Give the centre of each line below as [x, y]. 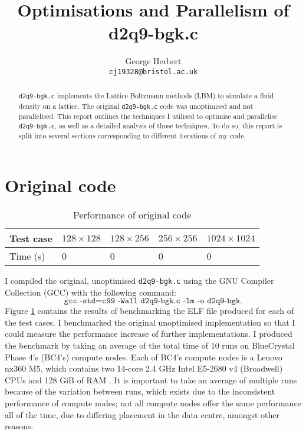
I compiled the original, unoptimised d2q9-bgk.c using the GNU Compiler [139, 281]
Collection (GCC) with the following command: [91, 292]
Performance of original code [132, 215]
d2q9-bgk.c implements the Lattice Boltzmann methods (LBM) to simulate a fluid [146, 96]
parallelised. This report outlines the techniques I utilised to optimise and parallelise [148, 116]
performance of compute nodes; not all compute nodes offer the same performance [153, 403]
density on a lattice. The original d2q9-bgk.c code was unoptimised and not [136, 106]
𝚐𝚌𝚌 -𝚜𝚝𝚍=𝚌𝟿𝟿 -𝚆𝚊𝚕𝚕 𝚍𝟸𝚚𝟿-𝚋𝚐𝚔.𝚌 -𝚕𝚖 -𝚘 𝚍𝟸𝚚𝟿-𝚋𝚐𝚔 [152, 301]
